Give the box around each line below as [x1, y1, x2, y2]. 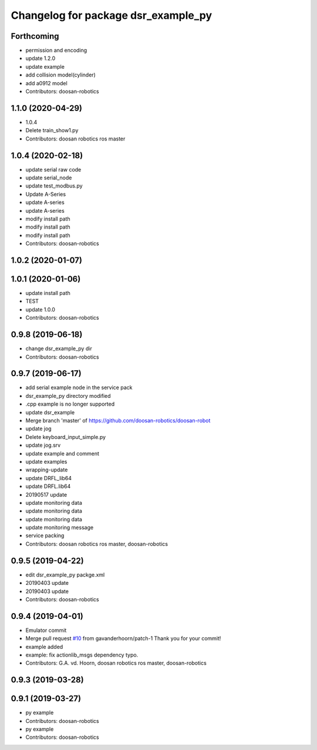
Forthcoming [11, 31, 59, 41]
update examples [25, 458, 68, 465]
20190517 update [25, 491, 68, 498]
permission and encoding [25, 47, 87, 54]
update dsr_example [25, 409, 75, 416]
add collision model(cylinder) [25, 71, 96, 79]
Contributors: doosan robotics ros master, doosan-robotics [25, 540, 168, 547]
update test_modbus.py [25, 182, 83, 189]
